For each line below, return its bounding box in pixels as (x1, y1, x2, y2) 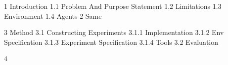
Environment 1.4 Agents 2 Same (4, 10, 102, 21)
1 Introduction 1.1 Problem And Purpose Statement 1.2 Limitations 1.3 (4, 1, 222, 11)
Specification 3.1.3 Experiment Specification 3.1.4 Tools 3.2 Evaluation (4, 36, 219, 47)
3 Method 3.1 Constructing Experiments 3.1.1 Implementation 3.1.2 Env (4, 27, 224, 37)
